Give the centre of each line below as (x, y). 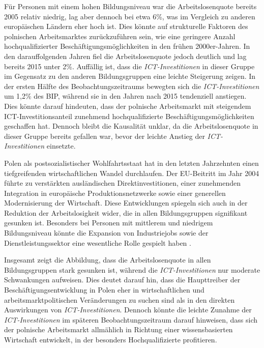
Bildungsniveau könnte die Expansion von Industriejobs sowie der (106, 233)
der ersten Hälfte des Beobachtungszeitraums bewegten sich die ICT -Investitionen (132, 86)
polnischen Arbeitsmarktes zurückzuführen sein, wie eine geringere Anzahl (120, 36)
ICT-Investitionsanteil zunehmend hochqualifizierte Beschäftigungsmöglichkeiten (129, 116)
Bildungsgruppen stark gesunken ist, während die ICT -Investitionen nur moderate (132, 269)
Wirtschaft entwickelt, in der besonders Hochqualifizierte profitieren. (111, 339)
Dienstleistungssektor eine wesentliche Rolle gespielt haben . (98, 242)
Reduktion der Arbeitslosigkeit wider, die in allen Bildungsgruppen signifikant (126, 212)
